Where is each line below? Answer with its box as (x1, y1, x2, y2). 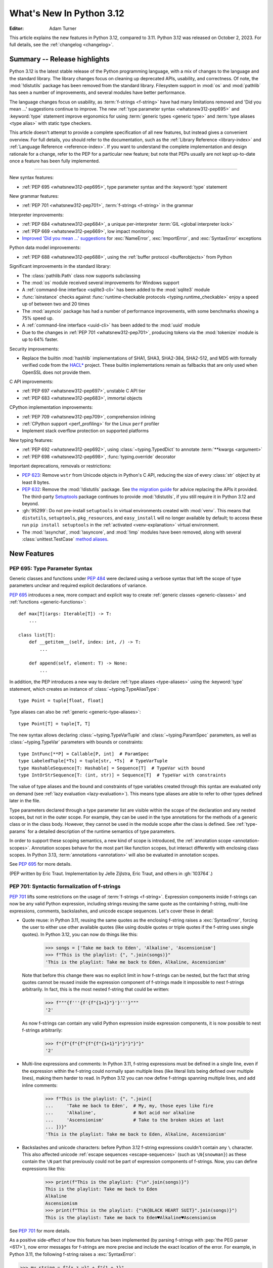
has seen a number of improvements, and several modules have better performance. (9, 89, 186, 96)
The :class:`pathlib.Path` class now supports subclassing (22, 272, 141, 278)
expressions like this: (22, 1166, 66, 1172)
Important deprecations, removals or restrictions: (9, 463, 111, 469)
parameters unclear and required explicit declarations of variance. (9, 582, 147, 588)
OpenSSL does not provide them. (22, 369, 92, 375)
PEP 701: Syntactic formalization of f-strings (9, 883, 121, 890)
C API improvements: (9, 378, 54, 385)
